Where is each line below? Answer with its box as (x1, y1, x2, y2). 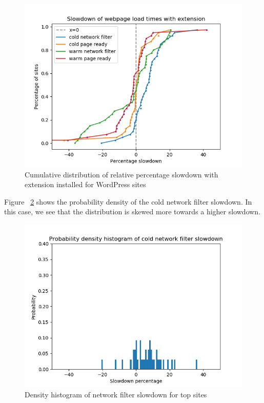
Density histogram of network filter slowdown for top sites (25, 389, 207, 399)
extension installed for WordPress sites (25, 179, 146, 190)
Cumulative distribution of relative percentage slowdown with (25, 169, 218, 179)
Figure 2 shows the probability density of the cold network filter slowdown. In (4, 196, 252, 207)
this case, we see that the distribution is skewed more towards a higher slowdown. (4, 206, 261, 217)
